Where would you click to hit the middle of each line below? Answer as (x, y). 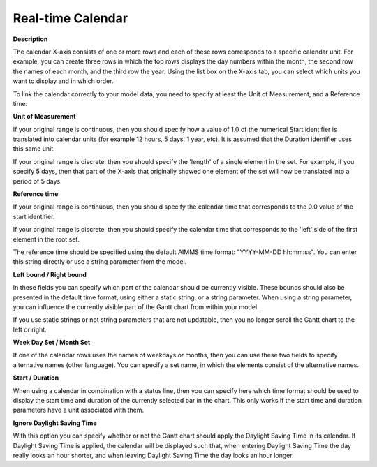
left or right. (30, 329)
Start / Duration (36, 378)
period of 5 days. (37, 181)
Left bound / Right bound (50, 274)
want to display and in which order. (63, 81)
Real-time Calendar (71, 18)
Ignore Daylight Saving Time (55, 423)
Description (30, 39)
